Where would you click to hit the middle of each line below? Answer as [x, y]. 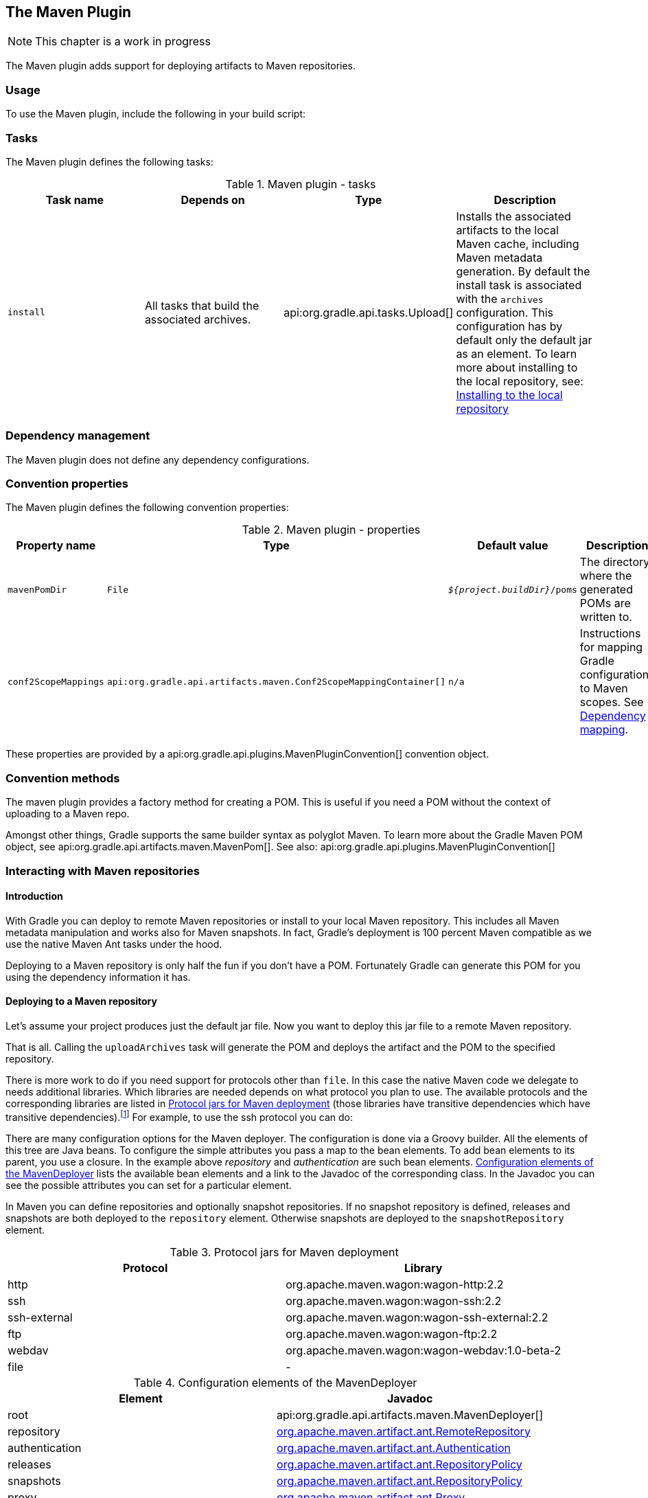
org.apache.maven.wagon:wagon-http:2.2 [395, 1284]
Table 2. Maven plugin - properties [331, 530]
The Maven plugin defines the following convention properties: [147, 508]
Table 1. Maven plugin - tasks [301, 184]
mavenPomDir [37, 589]
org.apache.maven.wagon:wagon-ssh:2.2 [394, 1301]
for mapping [611, 647]
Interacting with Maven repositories [103, 871]
